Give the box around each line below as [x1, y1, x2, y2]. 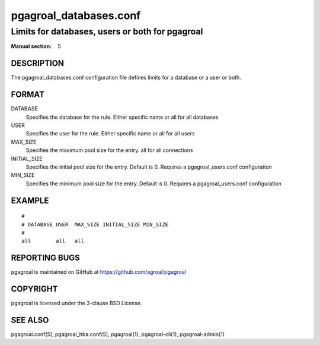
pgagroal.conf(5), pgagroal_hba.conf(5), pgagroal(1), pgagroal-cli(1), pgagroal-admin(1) [11, 331, 225, 338]
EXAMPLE [11, 195, 49, 205]
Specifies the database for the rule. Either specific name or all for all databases [25, 113, 219, 121]
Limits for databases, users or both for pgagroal [11, 26, 203, 37]
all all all [21, 238, 84, 245]
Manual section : [11, 43, 52, 50]
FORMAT [11, 90, 44, 100]
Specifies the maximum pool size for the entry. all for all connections [25, 147, 193, 154]
